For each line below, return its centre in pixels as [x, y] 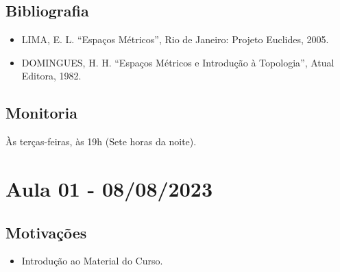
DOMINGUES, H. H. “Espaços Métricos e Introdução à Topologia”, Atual [178, 62]
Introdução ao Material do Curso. [92, 261]
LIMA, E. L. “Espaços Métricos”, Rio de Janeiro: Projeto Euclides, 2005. [175, 39]
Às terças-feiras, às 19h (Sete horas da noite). [101, 141]
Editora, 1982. [51, 76]
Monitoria [41, 113]
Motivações [46, 232]
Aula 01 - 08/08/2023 [109, 188]
